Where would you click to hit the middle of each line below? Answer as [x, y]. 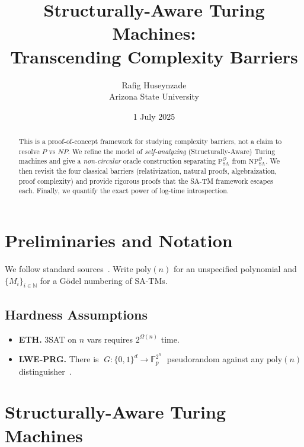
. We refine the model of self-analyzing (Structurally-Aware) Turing [172, 151]
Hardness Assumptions [76, 314]
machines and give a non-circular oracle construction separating [117, 161]
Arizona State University [154, 96]
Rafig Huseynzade [154, 84]
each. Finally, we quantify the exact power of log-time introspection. [124, 191]
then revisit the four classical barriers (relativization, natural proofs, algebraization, [148, 171]
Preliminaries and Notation [119, 240]
